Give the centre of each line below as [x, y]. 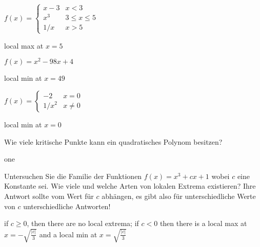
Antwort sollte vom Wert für [49, 196]
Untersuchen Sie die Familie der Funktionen [73, 176]
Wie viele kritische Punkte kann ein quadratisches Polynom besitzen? [113, 141]
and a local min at [68, 234]
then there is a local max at [203, 223]
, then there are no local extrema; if [83, 223]
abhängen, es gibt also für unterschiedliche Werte [179, 196]
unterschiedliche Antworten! [67, 206]
